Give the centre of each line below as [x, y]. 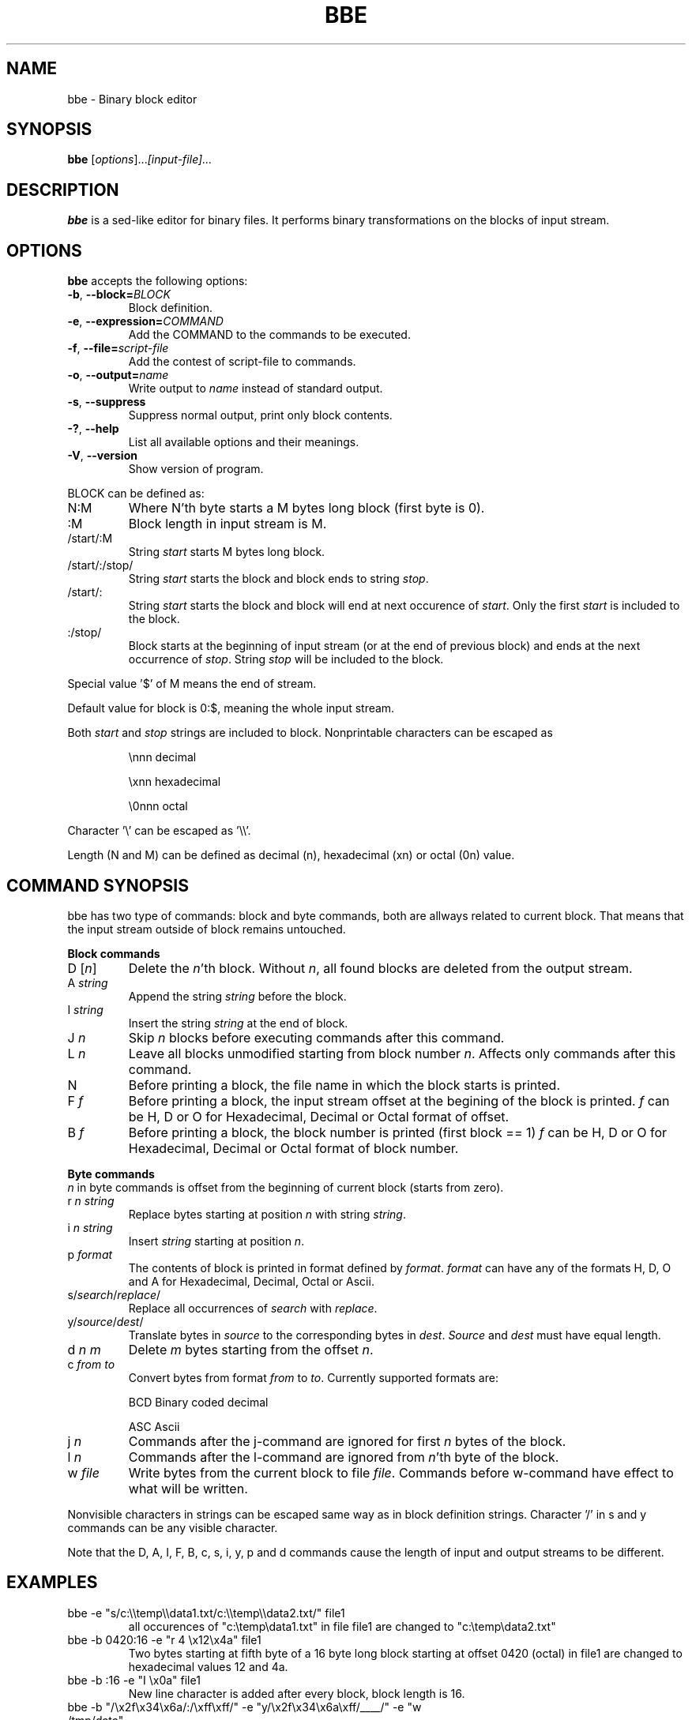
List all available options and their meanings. [244, 442]
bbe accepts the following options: [158, 281]
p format [90, 1254]
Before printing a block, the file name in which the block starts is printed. [344, 1085]
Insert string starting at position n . [216, 1241]
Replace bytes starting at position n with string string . [267, 1214]
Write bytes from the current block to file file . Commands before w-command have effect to [401, 1472]
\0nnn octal [158, 806]
